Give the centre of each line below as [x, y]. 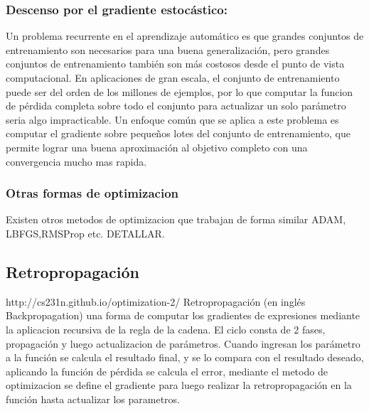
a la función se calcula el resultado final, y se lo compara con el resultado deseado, [185, 357]
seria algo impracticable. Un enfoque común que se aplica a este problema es [172, 119]
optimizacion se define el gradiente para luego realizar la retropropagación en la [179, 385]
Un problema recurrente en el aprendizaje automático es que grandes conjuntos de [185, 36]
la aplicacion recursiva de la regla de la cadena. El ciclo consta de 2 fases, [166, 329]
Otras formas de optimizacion [92, 193]
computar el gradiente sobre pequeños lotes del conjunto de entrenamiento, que [178, 133]
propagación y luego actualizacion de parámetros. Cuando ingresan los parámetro [183, 343]
